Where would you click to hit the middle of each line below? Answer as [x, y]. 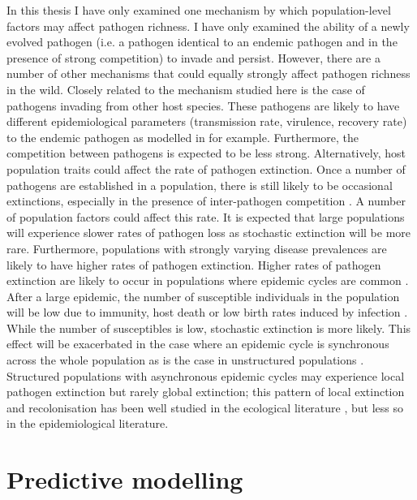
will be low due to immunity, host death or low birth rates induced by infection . [207, 312]
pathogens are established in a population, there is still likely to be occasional [200, 185]
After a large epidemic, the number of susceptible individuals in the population [203, 296]
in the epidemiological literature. [88, 423]
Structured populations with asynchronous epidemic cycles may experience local [206, 375]
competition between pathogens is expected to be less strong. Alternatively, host [206, 153]
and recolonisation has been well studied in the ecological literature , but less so [205, 407]
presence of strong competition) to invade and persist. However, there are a [193, 57]
